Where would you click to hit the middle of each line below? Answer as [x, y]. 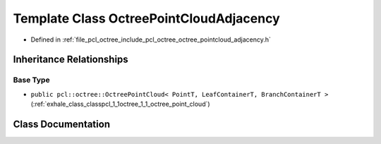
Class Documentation [62, 124]
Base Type [31, 80]
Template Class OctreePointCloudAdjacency [146, 18]
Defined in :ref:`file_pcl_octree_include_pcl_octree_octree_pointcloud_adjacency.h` [151, 40]
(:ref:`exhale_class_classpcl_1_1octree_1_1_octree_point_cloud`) [121, 104]
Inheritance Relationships [71, 60]
